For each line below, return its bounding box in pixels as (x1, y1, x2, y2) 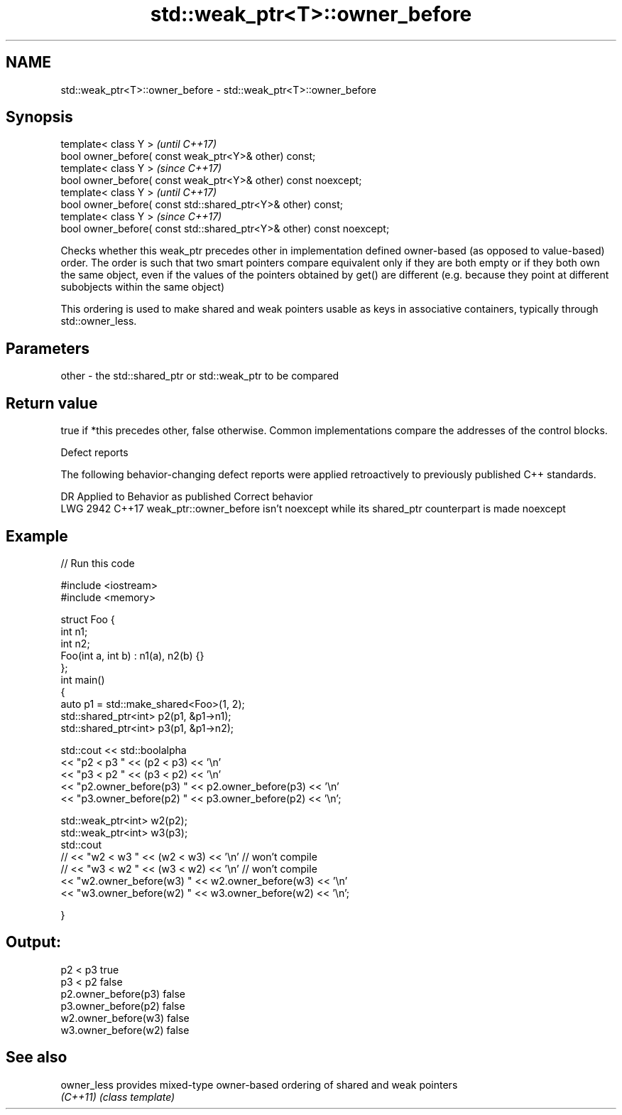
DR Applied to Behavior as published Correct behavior (60, 490, 313, 503)
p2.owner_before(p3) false (60, 987, 185, 1000)
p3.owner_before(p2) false (60, 999, 185, 1012)
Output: (6, 933, 61, 952)
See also (6, 1048, 67, 1067)
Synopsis (6, 108, 73, 126)
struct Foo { (60, 613, 115, 625)
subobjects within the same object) (60, 281, 225, 293)
